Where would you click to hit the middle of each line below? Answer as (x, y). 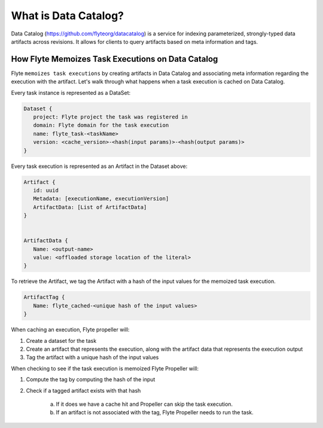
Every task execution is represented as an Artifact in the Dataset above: (99, 166)
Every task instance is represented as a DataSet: (71, 92)
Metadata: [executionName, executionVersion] (101, 199)
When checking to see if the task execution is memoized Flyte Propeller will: (105, 368)
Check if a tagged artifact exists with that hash (83, 390)
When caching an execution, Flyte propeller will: (70, 330)
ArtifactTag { (44, 297)
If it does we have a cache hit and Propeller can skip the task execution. (144, 404)
